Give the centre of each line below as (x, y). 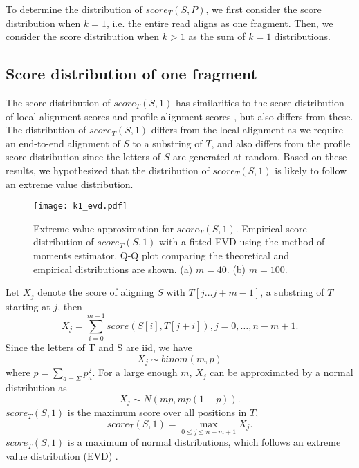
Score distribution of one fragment (131, 74)
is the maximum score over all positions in (157, 412)
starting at (28, 306)
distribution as (36, 387)
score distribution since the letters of (83, 157)
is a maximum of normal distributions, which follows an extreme (204, 442)
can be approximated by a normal (282, 372)
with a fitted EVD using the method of (242, 242)
